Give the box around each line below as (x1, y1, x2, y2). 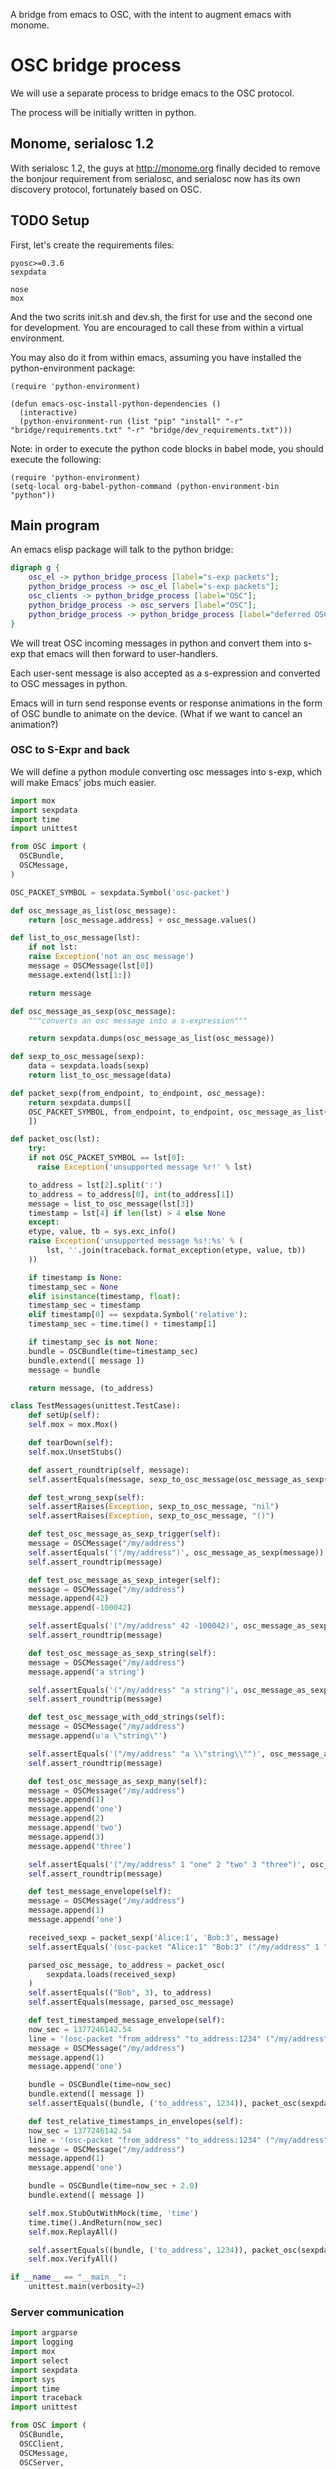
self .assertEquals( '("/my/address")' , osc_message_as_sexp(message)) (28, 1547, 325, 1558)
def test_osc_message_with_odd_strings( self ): (28, 1712, 226, 1723)
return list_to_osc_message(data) (28, 1070, 172, 1081)
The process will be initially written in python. (10, 106, 197, 118)
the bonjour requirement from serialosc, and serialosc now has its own (10, 172, 301, 184)
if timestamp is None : (28, 1272, 123, 1283)
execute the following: (10, 453, 102, 465)
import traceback (10, 2393, 83, 2403)
